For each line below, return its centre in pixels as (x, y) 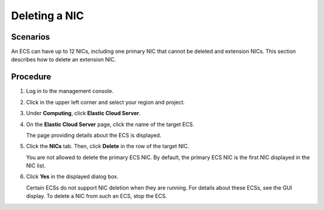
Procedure (31, 77)
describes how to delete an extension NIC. (64, 59)
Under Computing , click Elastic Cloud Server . (83, 113)
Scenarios (31, 37)
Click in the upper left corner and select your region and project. (106, 102)
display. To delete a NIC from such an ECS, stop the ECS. (97, 196)
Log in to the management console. (70, 91)
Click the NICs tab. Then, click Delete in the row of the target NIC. (108, 146)
